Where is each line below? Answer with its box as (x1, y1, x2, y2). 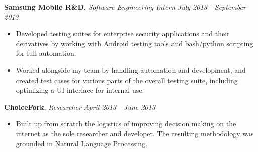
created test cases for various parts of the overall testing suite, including (16, 74, 238, 85)
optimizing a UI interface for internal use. (16, 85, 144, 95)
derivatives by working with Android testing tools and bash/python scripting (16, 38, 253, 48)
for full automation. (16, 48, 76, 58)
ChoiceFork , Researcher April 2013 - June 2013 (4, 101, 155, 112)
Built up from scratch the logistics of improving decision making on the (16, 118, 236, 129)
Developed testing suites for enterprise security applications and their (16, 28, 230, 39)
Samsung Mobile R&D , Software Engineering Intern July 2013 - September (4, 2, 246, 12)
